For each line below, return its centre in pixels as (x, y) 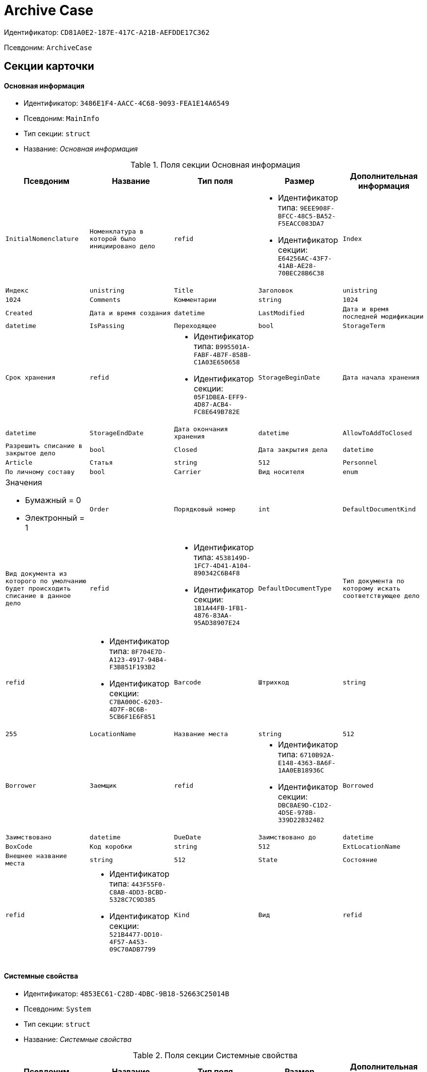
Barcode (187, 683)
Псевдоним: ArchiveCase (48, 47)
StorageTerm (364, 326)
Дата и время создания (130, 313)
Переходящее (195, 326)
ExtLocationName (371, 847)
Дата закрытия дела (293, 449)
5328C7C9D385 (132, 900)
